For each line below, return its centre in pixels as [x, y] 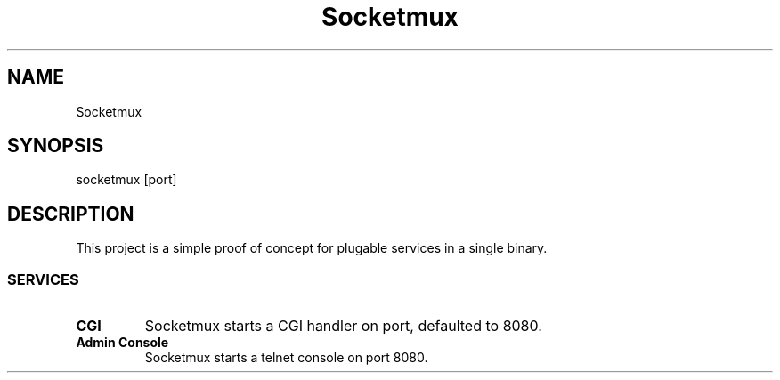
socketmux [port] [126, 180]
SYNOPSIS [56, 146]
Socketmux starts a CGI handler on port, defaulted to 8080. [343, 326]
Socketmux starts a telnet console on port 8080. [286, 358]
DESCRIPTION [71, 214]
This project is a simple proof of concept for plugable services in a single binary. [312, 248]
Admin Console [122, 343]
